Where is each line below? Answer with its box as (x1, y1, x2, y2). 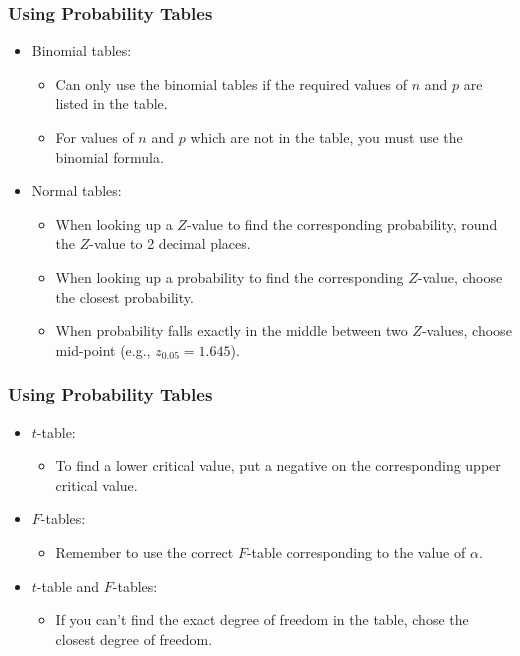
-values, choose (421, 320, 512, 341)
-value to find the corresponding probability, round (186, 213, 498, 234)
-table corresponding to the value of (246, 541, 466, 562)
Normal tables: (31, 180, 122, 201)
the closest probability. (55, 286, 194, 307)
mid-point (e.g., (55, 339, 151, 360)
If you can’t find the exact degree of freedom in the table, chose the (55, 609, 469, 630)
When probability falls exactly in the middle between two (55, 320, 408, 341)
